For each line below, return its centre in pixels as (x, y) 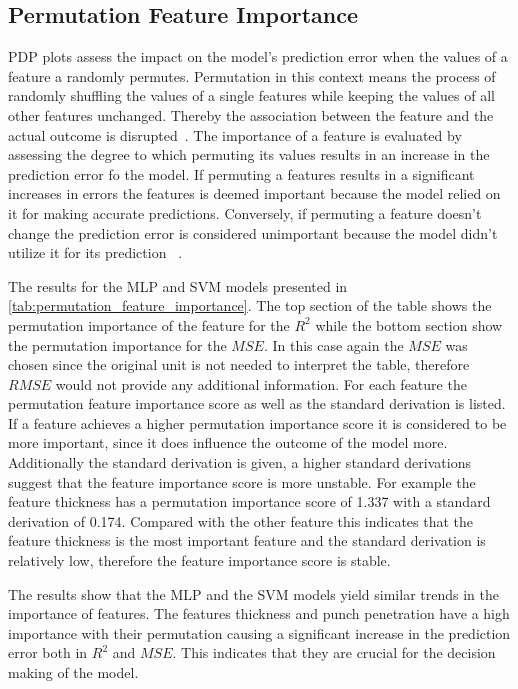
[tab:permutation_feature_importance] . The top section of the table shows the (250, 305)
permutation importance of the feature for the (149, 324)
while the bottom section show (409, 324)
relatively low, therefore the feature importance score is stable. (199, 560)
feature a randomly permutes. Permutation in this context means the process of (252, 75)
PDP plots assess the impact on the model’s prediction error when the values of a (258, 56)
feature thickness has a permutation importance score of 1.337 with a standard (249, 501)
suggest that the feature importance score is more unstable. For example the (242, 481)
